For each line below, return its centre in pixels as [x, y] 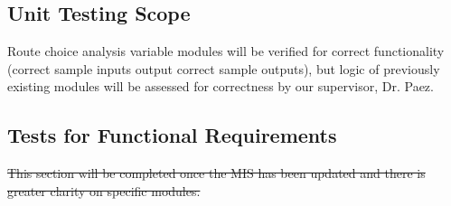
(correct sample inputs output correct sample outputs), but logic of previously [224, 68]
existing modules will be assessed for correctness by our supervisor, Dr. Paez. [221, 86]
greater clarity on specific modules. [104, 190]
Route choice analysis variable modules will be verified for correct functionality [226, 51]
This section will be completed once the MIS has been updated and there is [216, 173]
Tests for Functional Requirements [172, 135]
